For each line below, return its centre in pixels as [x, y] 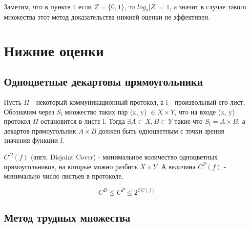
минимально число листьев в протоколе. [64, 176]
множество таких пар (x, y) [106, 111]
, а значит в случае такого [208, 6]
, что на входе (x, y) [205, 111]
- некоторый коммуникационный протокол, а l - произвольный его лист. [138, 102]
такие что [188, 121]
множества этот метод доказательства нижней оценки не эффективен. [107, 16]
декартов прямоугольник [40, 130]
